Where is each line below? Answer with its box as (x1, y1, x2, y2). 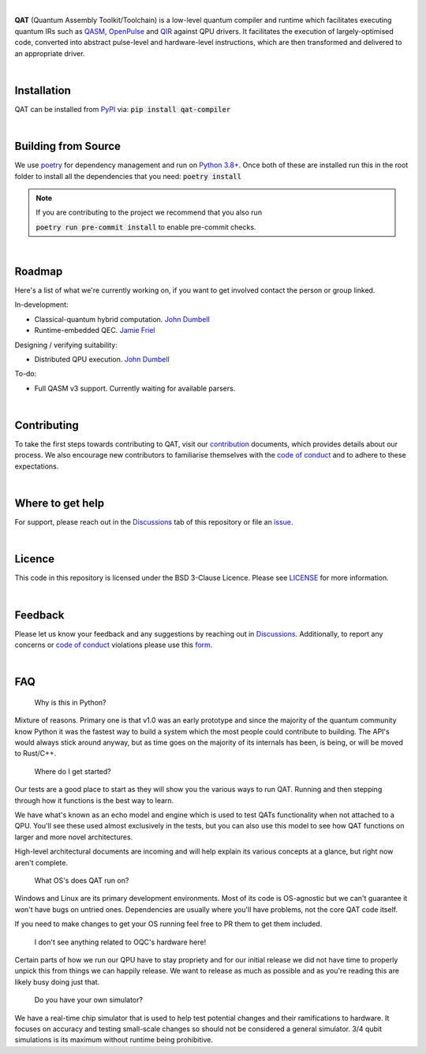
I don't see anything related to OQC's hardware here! (34, 937, 207, 947)
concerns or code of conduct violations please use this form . (14, 640, 213, 650)
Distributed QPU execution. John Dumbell (34, 354, 170, 364)
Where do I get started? (34, 766, 111, 776)
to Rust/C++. (14, 749, 57, 758)
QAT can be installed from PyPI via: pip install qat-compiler (14, 104, 231, 114)
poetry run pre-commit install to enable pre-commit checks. (35, 222, 256, 232)
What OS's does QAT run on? (34, 876, 129, 885)
